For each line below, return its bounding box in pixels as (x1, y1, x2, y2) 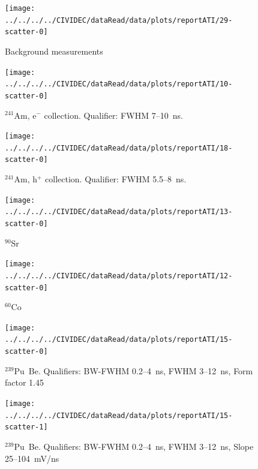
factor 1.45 (5, 376, 44, 389)
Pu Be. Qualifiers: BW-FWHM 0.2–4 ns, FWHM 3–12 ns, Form (14, 364, 253, 377)
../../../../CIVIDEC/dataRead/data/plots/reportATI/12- (5, 271, 233, 280)
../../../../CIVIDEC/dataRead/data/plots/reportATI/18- (5, 143, 233, 152)
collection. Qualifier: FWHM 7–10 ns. (44, 109, 183, 121)
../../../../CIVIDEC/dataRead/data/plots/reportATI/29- (5, 16, 233, 25)
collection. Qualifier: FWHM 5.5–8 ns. (45, 173, 187, 185)
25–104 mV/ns (5, 452, 59, 464)
